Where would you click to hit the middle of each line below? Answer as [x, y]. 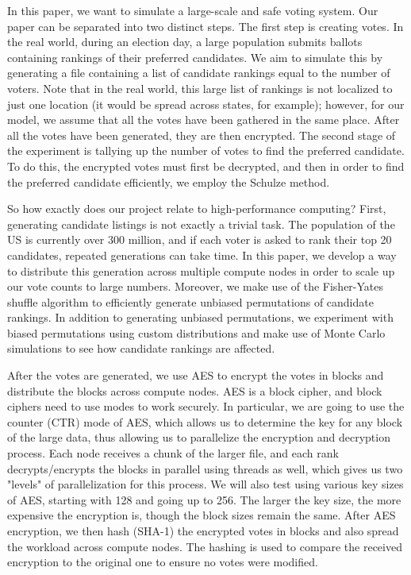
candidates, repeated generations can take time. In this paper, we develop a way [202, 255]
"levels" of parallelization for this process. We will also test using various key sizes [205, 484]
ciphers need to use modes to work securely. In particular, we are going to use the [206, 406]
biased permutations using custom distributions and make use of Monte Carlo [196, 332]
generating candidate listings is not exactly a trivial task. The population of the [201, 224]
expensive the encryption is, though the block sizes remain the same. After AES [202, 515]
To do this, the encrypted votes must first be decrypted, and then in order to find [206, 166]
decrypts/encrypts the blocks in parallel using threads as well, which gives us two [205, 468]
